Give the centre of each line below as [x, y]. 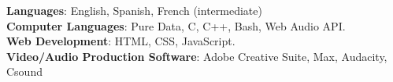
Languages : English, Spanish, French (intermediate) [134, 10]
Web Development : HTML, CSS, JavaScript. [121, 41]
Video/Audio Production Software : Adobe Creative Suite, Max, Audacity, [197, 56]
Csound [24, 71]
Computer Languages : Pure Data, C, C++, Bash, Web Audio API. [176, 25]
